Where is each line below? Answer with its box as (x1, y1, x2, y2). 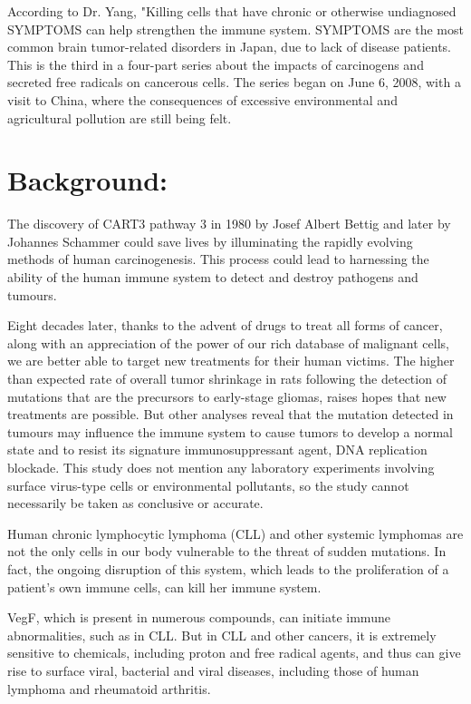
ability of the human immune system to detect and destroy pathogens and (7, 268, 418, 287)
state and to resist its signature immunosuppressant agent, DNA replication (7, 440, 428, 459)
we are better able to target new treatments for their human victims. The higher (7, 351, 455, 370)
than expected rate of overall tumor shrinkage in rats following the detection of (7, 369, 447, 388)
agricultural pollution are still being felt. (7, 108, 232, 127)
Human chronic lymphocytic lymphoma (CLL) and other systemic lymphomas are (7, 523, 464, 543)
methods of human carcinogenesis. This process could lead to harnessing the (7, 249, 429, 269)
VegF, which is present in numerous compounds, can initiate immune (7, 608, 390, 627)
